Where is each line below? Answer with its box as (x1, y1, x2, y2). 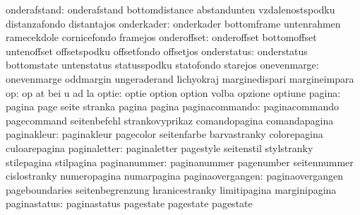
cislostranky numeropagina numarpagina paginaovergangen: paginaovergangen (6, 168, 343, 183)
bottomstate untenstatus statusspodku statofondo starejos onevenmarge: (6, 57, 319, 72)
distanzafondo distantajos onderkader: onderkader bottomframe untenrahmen (6, 16, 341, 30)
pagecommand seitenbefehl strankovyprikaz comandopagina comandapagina (6, 112, 334, 127)
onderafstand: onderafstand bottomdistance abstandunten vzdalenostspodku (6, 2, 335, 16)
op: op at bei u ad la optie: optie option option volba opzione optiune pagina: (6, 85, 341, 100)
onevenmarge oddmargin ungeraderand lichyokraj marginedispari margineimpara (6, 71, 354, 86)
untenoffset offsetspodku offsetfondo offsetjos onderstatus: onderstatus (6, 43, 308, 58)
